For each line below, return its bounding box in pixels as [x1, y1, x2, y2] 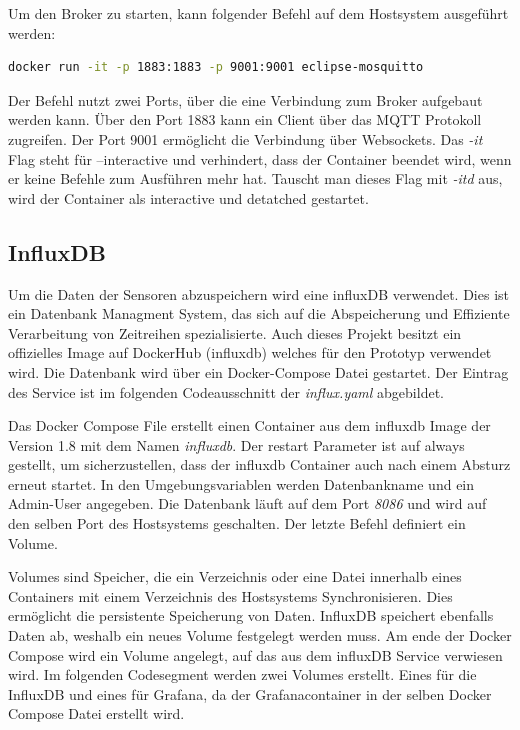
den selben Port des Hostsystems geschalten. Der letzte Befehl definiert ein [8, 513, 466, 534]
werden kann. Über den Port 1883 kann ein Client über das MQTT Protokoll [8, 109, 482, 130]
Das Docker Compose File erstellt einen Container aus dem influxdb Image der [8, 415, 491, 436]
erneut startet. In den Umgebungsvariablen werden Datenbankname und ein [8, 473, 475, 494]
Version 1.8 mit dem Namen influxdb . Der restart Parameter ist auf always [8, 434, 465, 455]
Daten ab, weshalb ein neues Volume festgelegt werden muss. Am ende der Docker [8, 625, 512, 646]
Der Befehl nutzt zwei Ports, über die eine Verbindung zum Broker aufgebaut [8, 89, 483, 110]
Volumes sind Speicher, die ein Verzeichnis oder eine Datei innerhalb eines [8, 566, 462, 587]
